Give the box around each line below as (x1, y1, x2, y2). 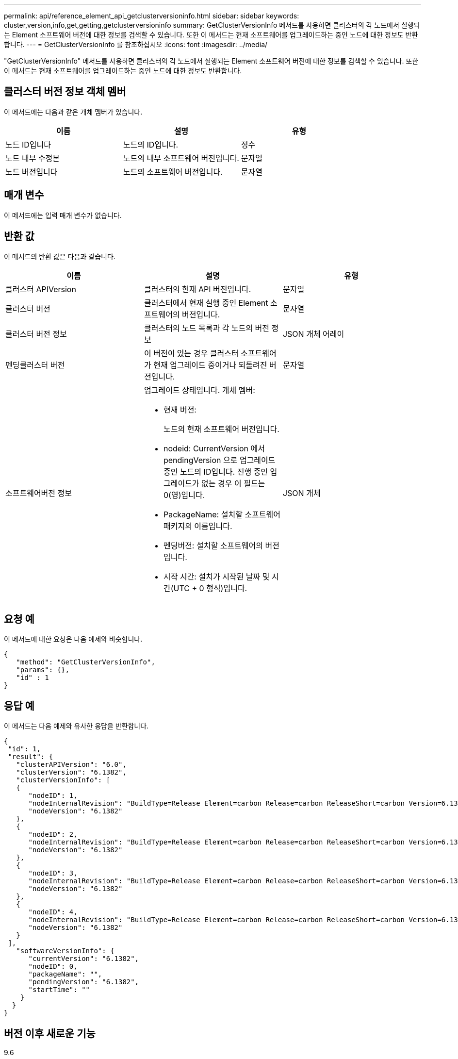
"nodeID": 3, (28, 869, 78, 877)
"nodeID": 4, (28, 908, 78, 916)
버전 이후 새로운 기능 (4, 1027, 96, 1040)
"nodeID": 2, (28, 830, 78, 839)
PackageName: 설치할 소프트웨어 (163, 509, 280, 519)
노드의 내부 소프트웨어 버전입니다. (123, 153, 239, 163)
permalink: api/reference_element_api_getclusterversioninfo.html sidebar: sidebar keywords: (4, 12, 299, 20)
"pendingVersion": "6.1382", (28, 978, 139, 986)
